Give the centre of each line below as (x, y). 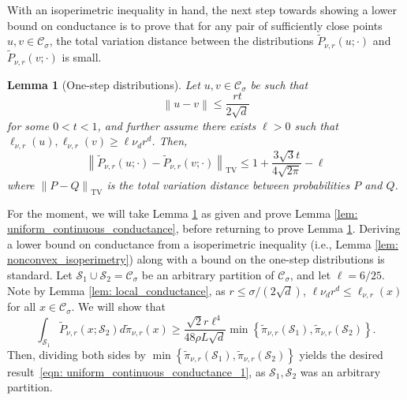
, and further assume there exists (177, 125)
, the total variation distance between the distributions (181, 41)
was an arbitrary (340, 371)
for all (22, 307)
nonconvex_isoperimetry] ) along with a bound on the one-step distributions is (196, 259)
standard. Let (40, 275)
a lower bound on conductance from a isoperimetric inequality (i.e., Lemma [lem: (203, 243)
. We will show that (119, 307)
